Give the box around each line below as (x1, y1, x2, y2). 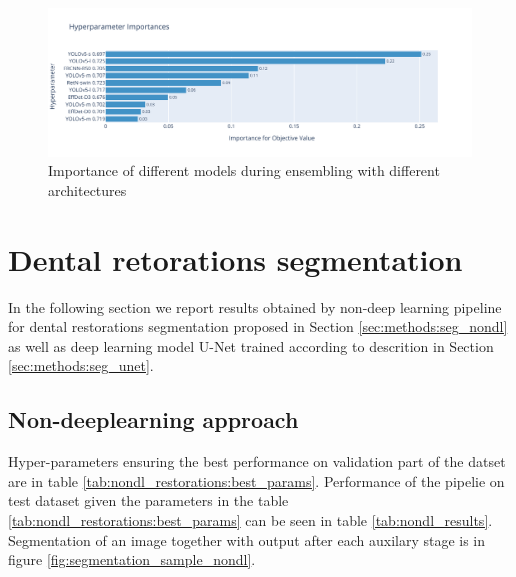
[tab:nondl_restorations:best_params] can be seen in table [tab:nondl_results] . (8, 509, 493, 530)
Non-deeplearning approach (8, 404, 299, 435)
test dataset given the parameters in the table (8, 490, 289, 511)
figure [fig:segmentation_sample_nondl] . (8, 549, 256, 570)
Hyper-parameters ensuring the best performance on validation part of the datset (8, 451, 506, 472)
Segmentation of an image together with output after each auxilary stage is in (8, 529, 486, 550)
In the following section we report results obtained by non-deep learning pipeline (8, 296, 502, 317)
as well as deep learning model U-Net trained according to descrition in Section (8, 335, 494, 356)
